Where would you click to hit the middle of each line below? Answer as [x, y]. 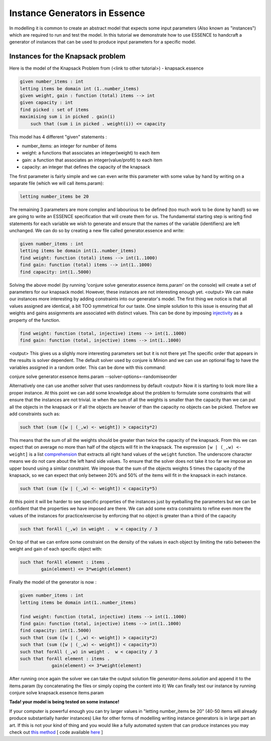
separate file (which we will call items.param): [56, 183]
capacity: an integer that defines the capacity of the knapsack [86, 167]
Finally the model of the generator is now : [53, 582]
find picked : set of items [54, 110]
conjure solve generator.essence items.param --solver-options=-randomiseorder [93, 377]
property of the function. [35, 320]
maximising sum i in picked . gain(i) [67, 117]
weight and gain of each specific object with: [56, 549]
